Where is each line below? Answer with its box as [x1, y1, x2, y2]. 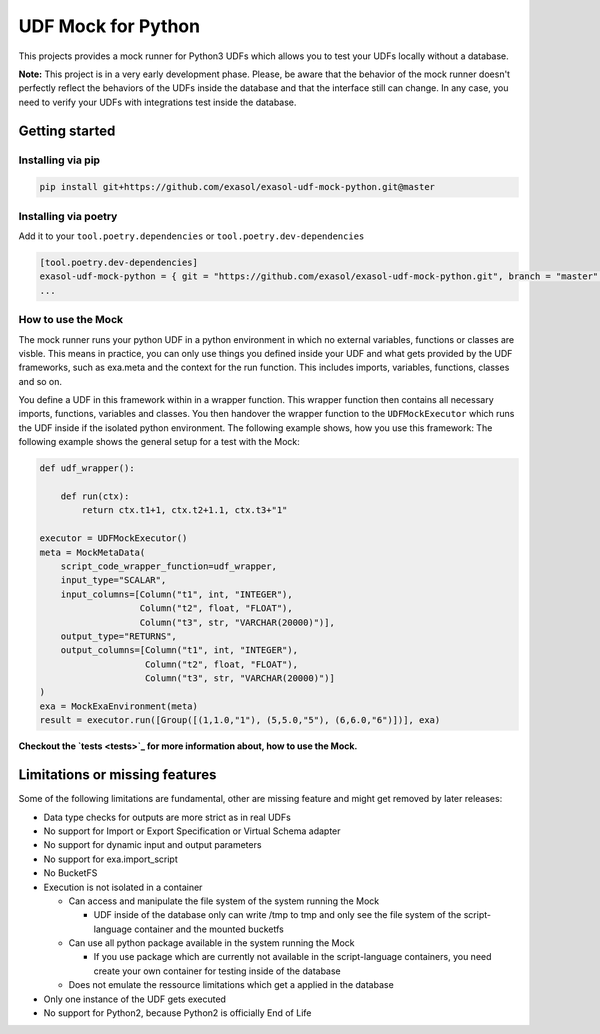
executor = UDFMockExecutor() [39, 533, 188, 544]
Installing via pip [18, 153, 100, 167]
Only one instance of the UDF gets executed [43, 993, 227, 1005]
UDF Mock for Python [18, 15, 200, 37]
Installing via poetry [18, 209, 118, 223]
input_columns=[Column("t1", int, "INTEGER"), [60, 588, 294, 600]
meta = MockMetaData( [39, 546, 146, 558]
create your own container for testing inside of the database [93, 965, 342, 977]
